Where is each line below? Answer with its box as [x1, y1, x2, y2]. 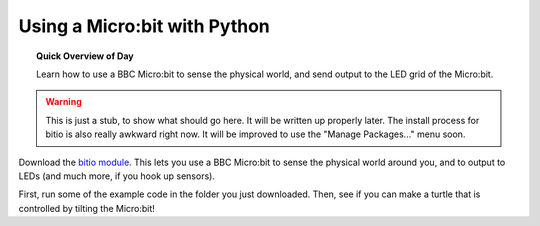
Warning [45, 96, 82, 108]
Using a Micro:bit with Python [18, 15, 270, 37]
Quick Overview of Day [36, 50, 134, 62]
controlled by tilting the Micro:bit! [18, 202, 155, 214]
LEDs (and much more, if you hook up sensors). [18, 170, 215, 182]
